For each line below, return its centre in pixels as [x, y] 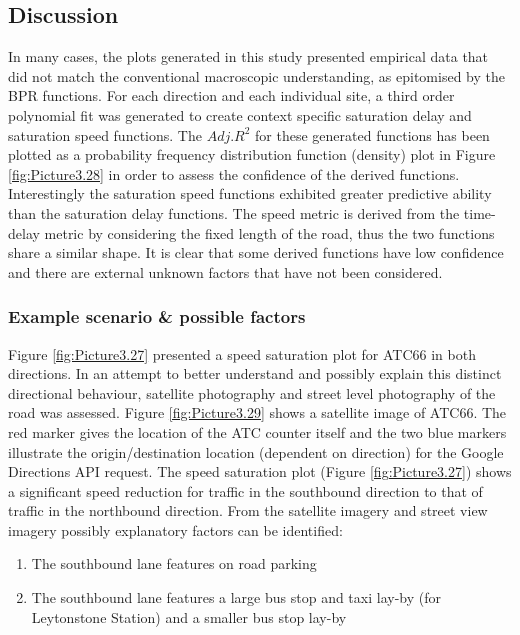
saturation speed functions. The [105, 134]
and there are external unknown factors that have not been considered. [225, 271]
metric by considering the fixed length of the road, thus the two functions [269, 232]
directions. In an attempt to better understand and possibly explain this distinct [255, 373]
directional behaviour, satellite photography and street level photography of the [252, 392]
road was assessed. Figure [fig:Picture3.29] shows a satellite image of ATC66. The [257, 412]
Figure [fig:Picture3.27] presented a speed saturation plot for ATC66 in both [242, 353]
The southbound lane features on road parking [174, 563]
